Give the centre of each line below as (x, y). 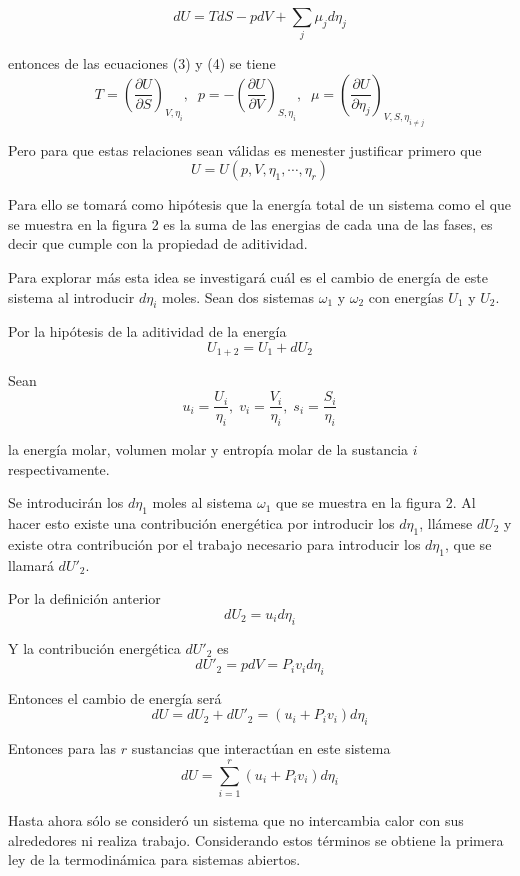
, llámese (446, 522)
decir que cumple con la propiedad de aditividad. (158, 243)
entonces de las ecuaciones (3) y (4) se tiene (142, 63)
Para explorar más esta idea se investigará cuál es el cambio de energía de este (248, 277)
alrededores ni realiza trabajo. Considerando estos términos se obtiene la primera (256, 839)
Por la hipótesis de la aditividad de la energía (147, 331)
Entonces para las (62, 748)
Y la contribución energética (94, 647)
